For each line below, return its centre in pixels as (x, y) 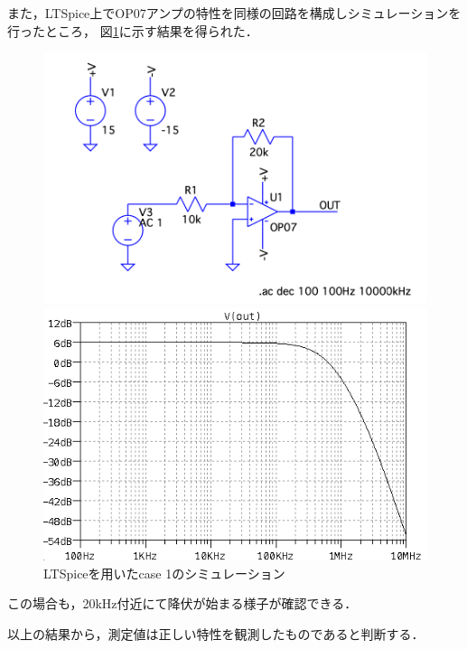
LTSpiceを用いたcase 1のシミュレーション (164, 573)
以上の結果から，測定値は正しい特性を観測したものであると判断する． (216, 634)
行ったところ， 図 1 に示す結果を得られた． (133, 30)
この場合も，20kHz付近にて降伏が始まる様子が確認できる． (182, 603)
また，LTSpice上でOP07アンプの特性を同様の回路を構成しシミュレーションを (234, 13)
